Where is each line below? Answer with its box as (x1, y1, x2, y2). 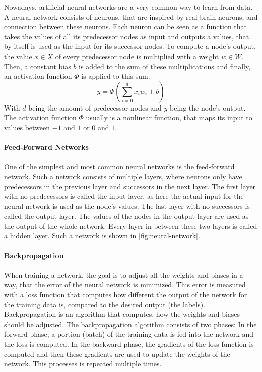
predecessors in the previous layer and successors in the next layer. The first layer (4, 181, 256, 191)
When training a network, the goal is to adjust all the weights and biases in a (4, 269, 243, 280)
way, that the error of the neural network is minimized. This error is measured (4, 279, 246, 290)
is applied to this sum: (81, 71, 150, 81)
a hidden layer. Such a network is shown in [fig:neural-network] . (4, 230, 200, 241)
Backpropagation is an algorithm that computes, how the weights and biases (4, 309, 240, 320)
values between (4, 122, 50, 132)
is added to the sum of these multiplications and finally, (79, 61, 251, 71)
